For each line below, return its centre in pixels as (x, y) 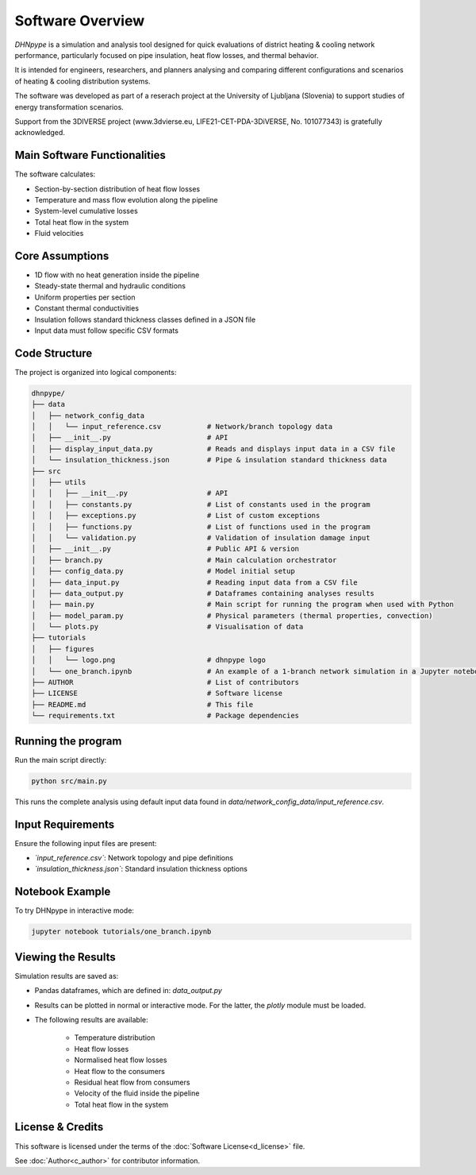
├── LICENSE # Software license (157, 694)
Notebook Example (63, 892)
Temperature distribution (115, 1038)
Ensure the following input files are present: (86, 843)
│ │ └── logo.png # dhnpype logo (148, 660)
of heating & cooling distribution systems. (83, 81)
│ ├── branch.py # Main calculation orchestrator (184, 560)
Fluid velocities (59, 234)
